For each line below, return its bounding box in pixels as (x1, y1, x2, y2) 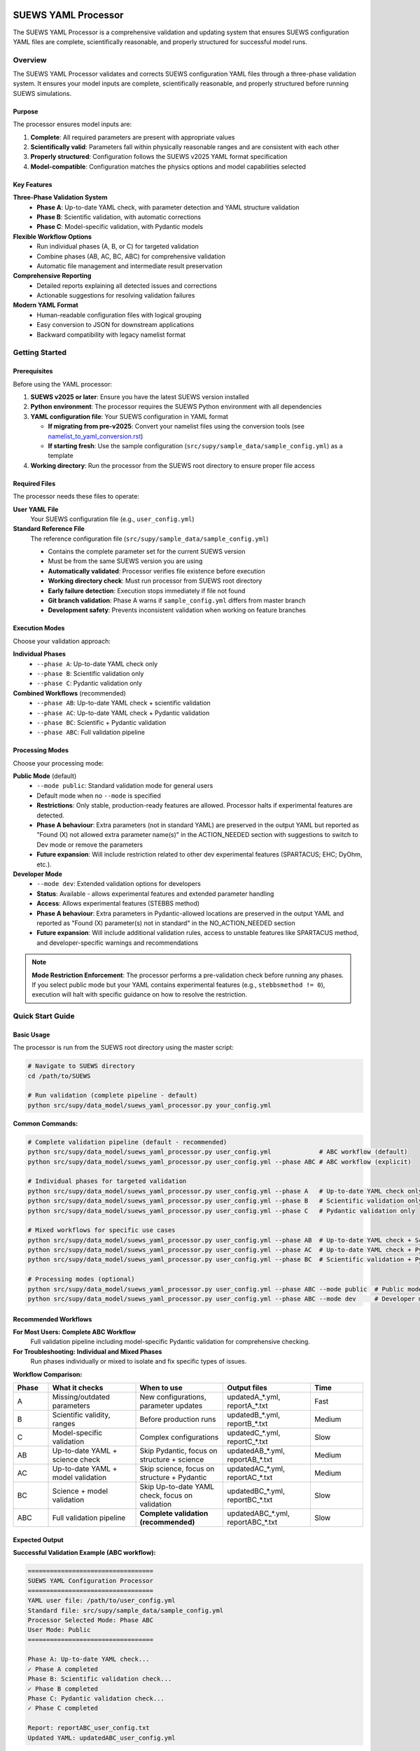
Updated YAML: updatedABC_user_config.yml (27, 1733, 176, 1742)
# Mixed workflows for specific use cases (27, 1226, 176, 1234)
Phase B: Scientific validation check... (27, 1675, 172, 1683)
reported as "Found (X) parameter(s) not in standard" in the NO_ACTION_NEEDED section (36, 918, 295, 927)
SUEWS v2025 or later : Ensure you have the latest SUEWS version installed (30, 392, 249, 401)
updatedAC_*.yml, (227, 1464, 286, 1474)
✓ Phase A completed (27, 1665, 98, 1673)
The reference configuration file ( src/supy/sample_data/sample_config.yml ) (30, 534, 269, 543)
